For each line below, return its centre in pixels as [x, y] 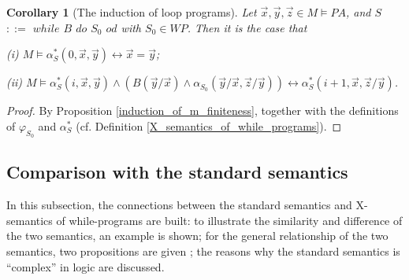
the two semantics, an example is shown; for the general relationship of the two [197, 236]
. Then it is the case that [247, 27]
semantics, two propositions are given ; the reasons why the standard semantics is [203, 251]
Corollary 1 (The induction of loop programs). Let [132, 12]
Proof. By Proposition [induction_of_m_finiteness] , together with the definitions [203, 111]
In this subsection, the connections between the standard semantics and [179, 205]
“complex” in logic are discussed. [86, 266]
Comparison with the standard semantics [177, 172]
